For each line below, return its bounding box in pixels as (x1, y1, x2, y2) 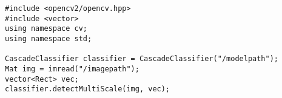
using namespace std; (5, 34, 92, 43)
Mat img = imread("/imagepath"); (5, 64, 139, 73)
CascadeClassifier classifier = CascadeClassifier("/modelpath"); (5, 54, 279, 64)
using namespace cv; (5, 24, 88, 33)
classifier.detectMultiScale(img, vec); (5, 85, 170, 94)
